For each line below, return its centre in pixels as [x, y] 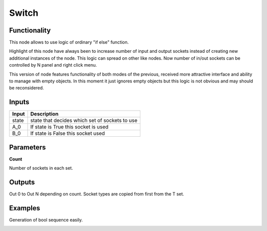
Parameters [27, 147]
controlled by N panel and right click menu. [53, 65]
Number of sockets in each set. [41, 168]
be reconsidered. [26, 88]
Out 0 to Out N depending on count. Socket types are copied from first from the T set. [97, 194]
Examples [25, 208]
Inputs [19, 102]
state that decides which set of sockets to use [84, 120]
